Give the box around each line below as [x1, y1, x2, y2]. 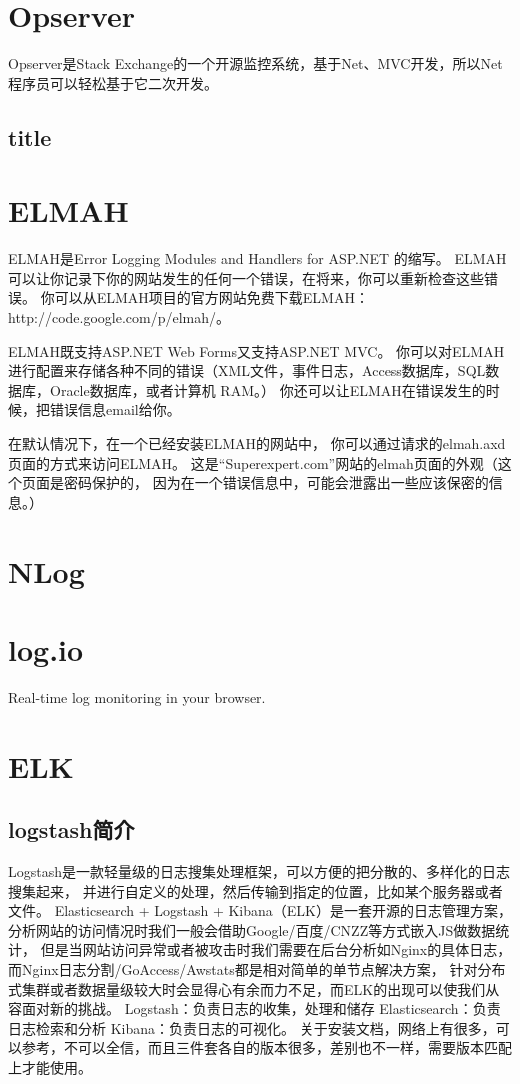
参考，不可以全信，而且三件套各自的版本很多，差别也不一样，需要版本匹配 [21, 1037, 512, 1058]
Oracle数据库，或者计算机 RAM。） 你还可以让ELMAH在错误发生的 [49, 379, 486, 400]
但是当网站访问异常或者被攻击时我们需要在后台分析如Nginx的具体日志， [40, 939, 512, 960]
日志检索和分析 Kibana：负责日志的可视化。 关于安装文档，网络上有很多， [8, 1017, 496, 1038]
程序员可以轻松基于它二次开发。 [8, 72, 218, 93]
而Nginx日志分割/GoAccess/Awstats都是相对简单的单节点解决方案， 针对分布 [8, 958, 506, 979]
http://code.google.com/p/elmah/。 [8, 307, 231, 327]
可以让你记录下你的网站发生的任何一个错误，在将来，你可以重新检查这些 [8, 267, 484, 288]
